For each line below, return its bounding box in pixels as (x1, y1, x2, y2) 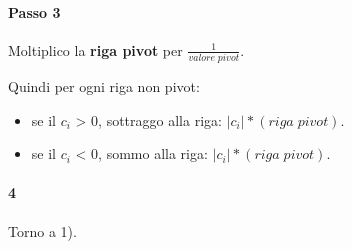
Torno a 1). (8, 220, 77, 241)
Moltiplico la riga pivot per (8, 39, 183, 60)
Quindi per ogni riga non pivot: (8, 76, 200, 97)
